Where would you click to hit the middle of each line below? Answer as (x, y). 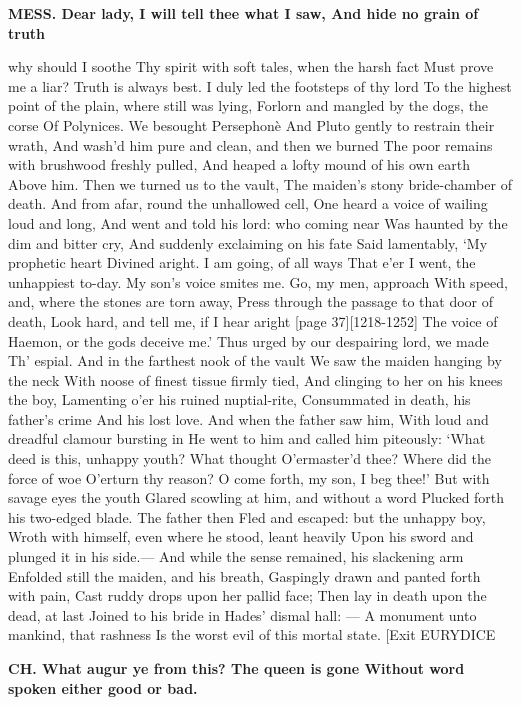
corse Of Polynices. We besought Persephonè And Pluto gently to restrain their (251, 124)
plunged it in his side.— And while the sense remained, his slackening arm (236, 556)
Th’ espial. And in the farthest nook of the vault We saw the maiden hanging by (255, 360)
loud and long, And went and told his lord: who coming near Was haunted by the (258, 222)
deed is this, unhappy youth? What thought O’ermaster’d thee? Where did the (249, 458)
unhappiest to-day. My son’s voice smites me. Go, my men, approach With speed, (258, 281)
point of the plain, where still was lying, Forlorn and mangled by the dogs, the (248, 105)
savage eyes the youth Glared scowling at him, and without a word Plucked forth (256, 497)
